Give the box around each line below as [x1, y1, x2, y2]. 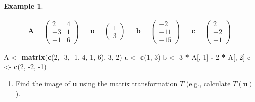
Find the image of [15, 78, 70, 88]
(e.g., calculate [186, 78, 231, 88]
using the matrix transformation [79, 78, 178, 88]
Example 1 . [4, 1, 43, 11]
